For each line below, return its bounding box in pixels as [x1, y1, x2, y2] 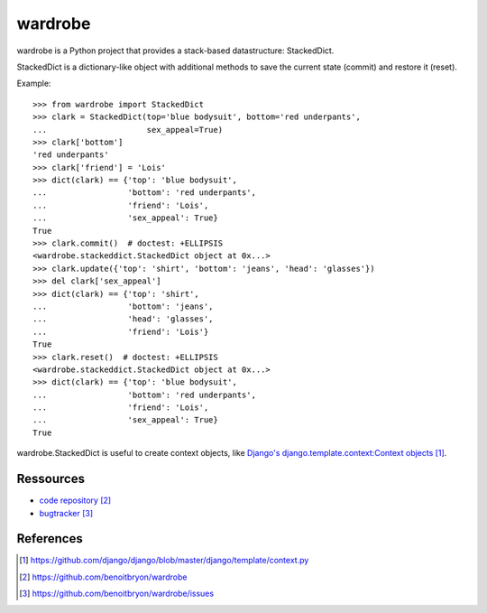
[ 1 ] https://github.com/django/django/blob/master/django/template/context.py [19, 555, 309, 566]
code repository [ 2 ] [39, 495, 112, 506]
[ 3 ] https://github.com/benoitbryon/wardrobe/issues [19, 588, 215, 599]
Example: [16, 78, 51, 89]
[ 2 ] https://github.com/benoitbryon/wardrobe [19, 571, 188, 582]
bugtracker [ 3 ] [39, 507, 94, 518]
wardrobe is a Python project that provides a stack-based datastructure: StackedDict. [16, 45, 335, 56]
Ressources [16, 471, 86, 487]
